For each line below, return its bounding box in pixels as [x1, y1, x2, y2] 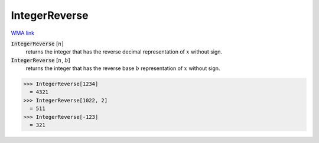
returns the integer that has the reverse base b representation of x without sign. [25, 65, 220, 72]
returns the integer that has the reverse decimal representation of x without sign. [25, 48, 223, 55]
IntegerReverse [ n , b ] [11, 56, 70, 64]
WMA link [11, 29, 35, 36]
